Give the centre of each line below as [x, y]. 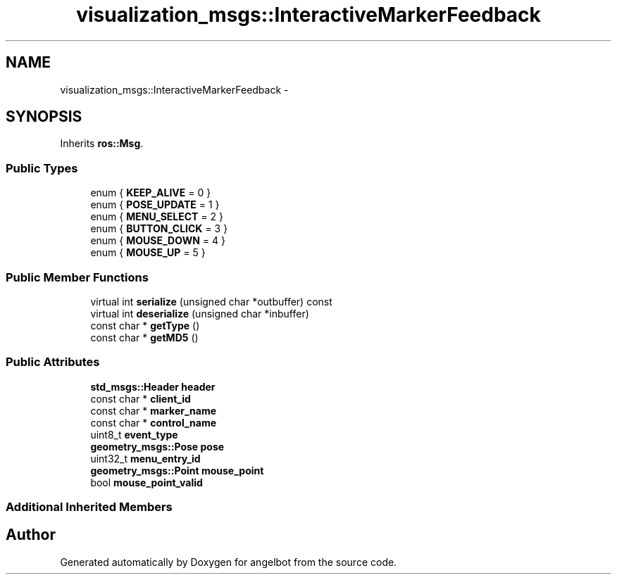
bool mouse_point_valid [147, 482]
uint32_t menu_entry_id [145, 458]
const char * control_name [154, 422]
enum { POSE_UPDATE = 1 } [155, 205]
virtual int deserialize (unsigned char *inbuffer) [200, 313]
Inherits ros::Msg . [102, 144]
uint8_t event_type [134, 434]
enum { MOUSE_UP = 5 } [148, 253]
